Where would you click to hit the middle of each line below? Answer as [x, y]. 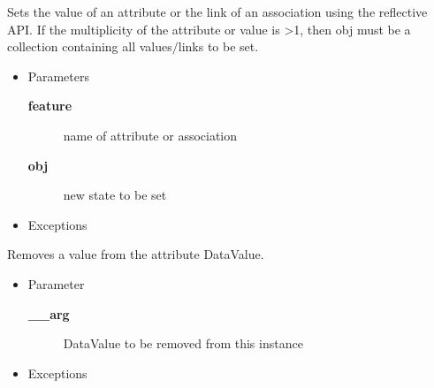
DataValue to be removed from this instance [183, 343]
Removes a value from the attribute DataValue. [136, 254]
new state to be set [115, 195]
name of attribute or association [150, 135]
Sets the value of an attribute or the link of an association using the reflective [217, 11]
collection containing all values [90, 46]
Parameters [58, 76]
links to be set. [218, 46]
